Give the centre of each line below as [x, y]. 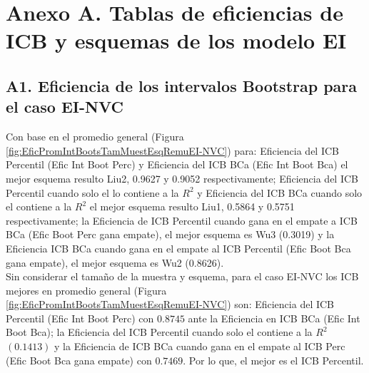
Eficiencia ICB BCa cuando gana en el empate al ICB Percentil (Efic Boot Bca [178, 248]
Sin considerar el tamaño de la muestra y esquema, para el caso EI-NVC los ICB [182, 276]
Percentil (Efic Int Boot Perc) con [80, 318]
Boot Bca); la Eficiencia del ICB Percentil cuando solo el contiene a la [159, 332]
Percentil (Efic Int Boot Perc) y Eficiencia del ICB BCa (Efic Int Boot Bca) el [177, 164]
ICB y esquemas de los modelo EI [176, 40]
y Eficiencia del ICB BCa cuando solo [280, 192]
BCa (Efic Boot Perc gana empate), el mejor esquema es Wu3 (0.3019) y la [170, 234]
